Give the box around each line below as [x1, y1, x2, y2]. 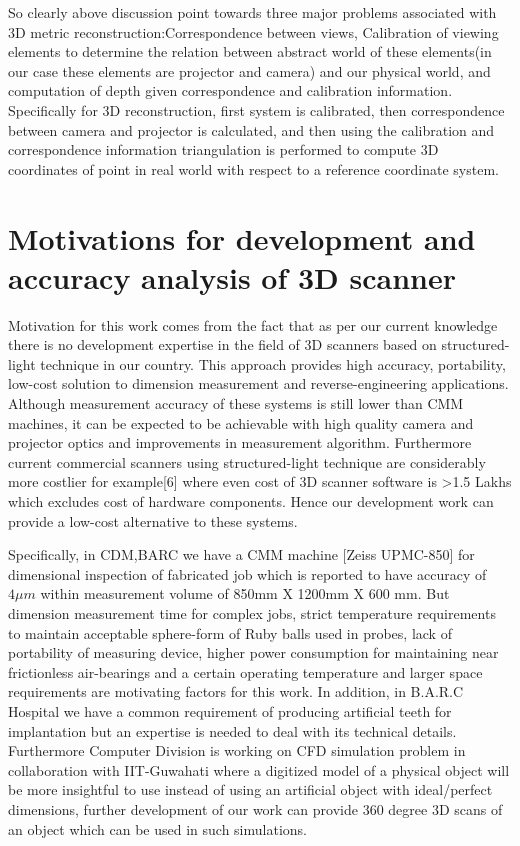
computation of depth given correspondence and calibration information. [8, 80, 453, 101]
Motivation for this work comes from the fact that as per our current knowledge [8, 314, 498, 335]
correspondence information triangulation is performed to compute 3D [8, 139, 439, 160]
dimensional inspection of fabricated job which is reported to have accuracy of [8, 563, 487, 584]
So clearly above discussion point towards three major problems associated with [8, 2, 497, 22]
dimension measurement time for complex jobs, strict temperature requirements [8, 602, 496, 623]
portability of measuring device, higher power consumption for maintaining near [8, 642, 499, 663]
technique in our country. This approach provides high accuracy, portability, [40, 353, 506, 374]
